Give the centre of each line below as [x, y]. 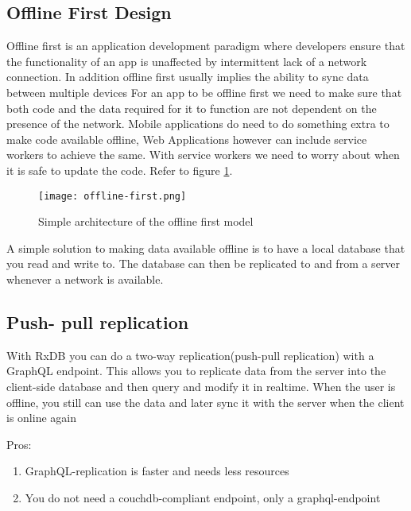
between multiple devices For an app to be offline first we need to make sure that [204, 92]
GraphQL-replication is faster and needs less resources [157, 471]
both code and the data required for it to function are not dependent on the [192, 108]
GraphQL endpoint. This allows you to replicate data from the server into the [196, 371]
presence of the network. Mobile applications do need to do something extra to [198, 124]
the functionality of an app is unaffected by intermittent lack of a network [187, 61]
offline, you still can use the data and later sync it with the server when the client [205, 402]
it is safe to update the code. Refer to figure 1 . [120, 170]
